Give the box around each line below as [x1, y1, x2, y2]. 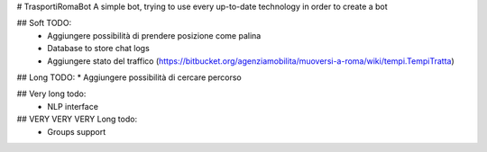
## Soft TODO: [16, 18, 72, 29]
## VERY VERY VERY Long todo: [16, 113, 138, 125]
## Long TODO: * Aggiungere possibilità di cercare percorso [16, 72, 243, 83]
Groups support [47, 126, 106, 137]
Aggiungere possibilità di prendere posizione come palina [47, 30, 262, 40]
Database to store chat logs [47, 43, 151, 54]
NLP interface [47, 101, 99, 112]
